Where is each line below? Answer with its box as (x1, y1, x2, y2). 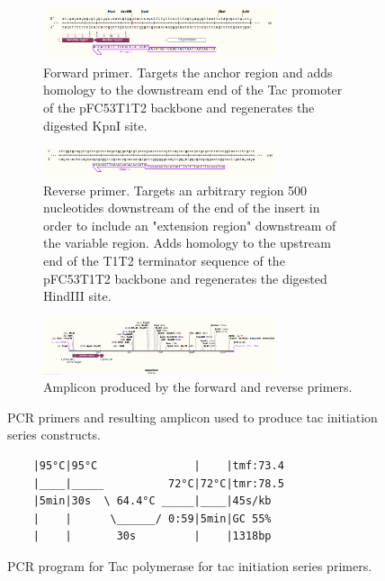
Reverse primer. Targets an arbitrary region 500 (43, 180, 308, 199)
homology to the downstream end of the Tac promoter (43, 80, 343, 99)
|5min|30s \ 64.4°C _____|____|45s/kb (32, 495, 272, 508)
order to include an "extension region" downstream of (43, 215, 336, 234)
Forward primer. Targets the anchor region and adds (43, 62, 333, 81)
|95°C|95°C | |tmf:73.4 (32, 459, 284, 473)
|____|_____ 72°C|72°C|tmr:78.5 (32, 477, 284, 490)
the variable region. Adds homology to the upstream (43, 233, 331, 252)
